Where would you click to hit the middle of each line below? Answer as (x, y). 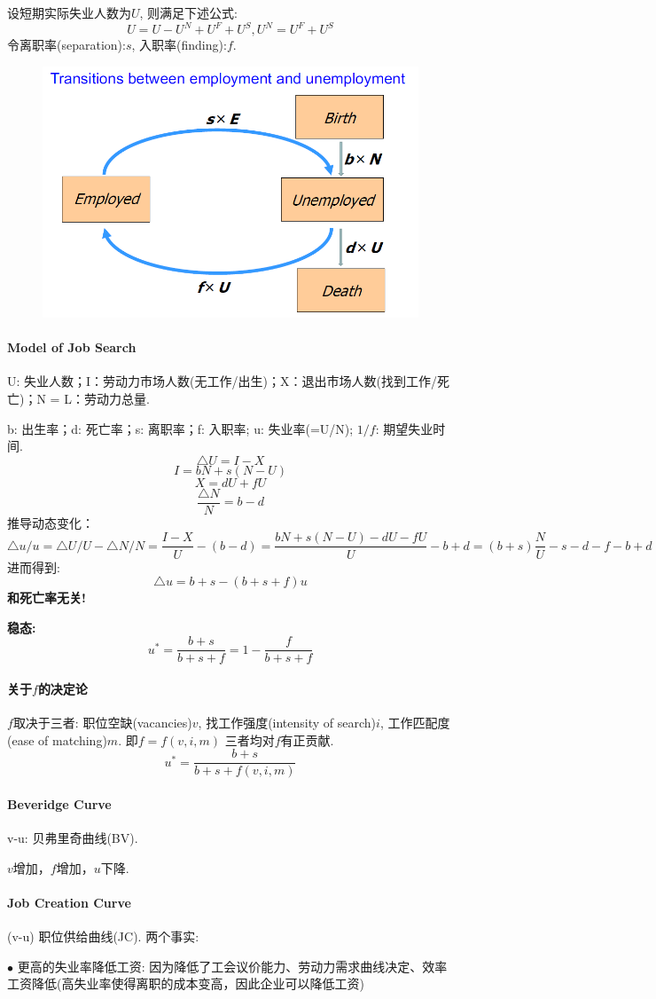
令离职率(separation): (66, 45)
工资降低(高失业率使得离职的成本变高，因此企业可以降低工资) (186, 983)
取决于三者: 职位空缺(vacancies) (102, 723)
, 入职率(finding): (179, 45)
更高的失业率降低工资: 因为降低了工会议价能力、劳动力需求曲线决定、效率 (232, 966)
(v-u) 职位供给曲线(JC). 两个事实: (103, 936)
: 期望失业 (404, 428)
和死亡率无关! (47, 598)
